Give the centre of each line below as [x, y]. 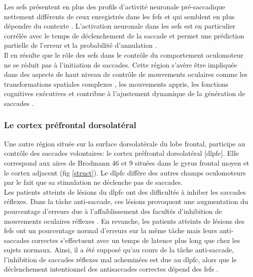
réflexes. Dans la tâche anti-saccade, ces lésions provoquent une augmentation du [126, 201]
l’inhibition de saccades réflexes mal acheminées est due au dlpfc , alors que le [120, 259]
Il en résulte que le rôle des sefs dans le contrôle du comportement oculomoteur [124, 54]
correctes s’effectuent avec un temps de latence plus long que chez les [136, 240]
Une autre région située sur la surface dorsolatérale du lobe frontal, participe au [125, 143]
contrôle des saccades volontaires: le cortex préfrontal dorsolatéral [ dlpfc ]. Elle [122, 153]
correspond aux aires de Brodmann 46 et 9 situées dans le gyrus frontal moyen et [127, 162]
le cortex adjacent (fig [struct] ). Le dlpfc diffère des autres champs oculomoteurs [125, 172]
